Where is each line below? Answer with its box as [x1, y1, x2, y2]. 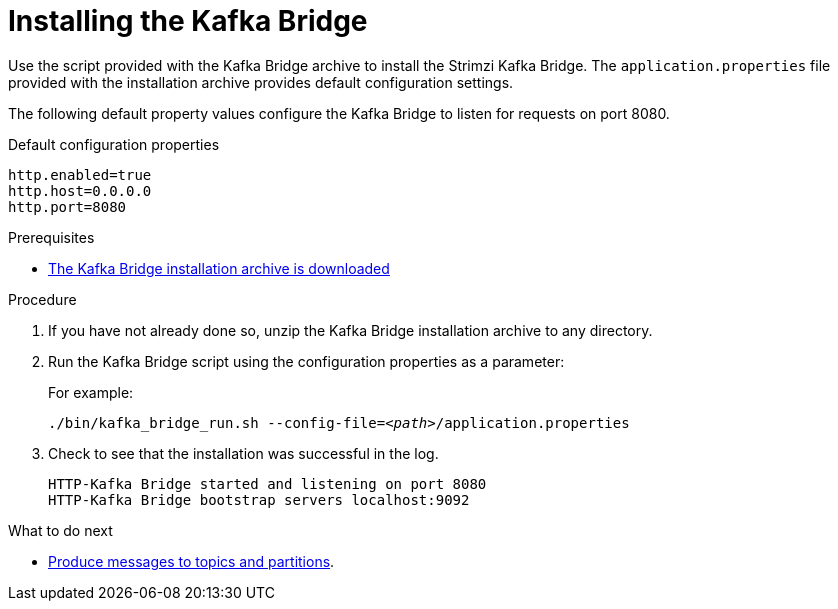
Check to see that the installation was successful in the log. [48, 444, 439, 462]
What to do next [8, 521, 113, 539]
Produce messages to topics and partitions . [48, 552, 335, 570]
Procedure [8, 290, 77, 308]
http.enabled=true [8, 166, 152, 183]
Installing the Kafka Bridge [8, 4, 368, 38]
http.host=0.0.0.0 [8, 182, 152, 199]
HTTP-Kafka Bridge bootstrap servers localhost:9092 [48, 491, 470, 508]
